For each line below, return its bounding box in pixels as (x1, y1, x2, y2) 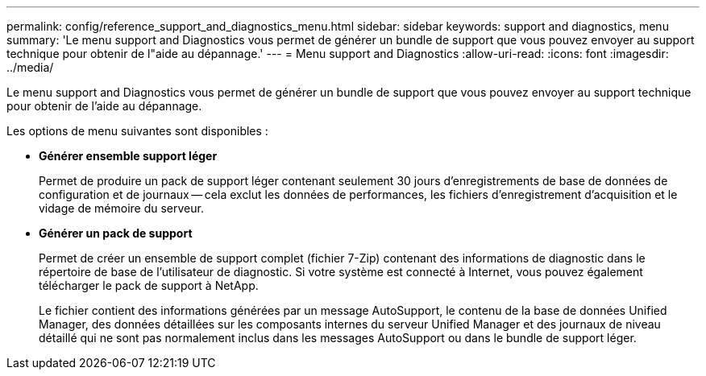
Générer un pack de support (39, 226, 193, 240)
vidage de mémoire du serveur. (39, 201, 204, 215)
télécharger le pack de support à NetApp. (39, 279, 259, 292)
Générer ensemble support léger (39, 149, 218, 163)
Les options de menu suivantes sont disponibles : (6, 124, 268, 138)
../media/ (6, 60, 54, 74)
